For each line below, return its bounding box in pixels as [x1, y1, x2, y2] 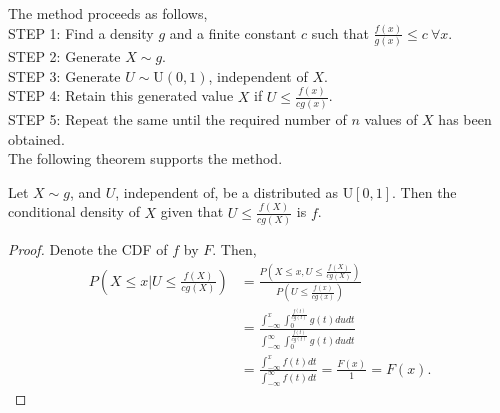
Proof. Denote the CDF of [8, 239, 168, 260]
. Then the [392, 181, 457, 202]
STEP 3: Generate [8, 65, 121, 86]
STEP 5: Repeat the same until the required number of [8, 109, 347, 130]
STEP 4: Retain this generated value [8, 85, 234, 106]
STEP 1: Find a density [8, 22, 154, 43]
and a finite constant [169, 22, 297, 43]
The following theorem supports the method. [8, 148, 283, 169]
